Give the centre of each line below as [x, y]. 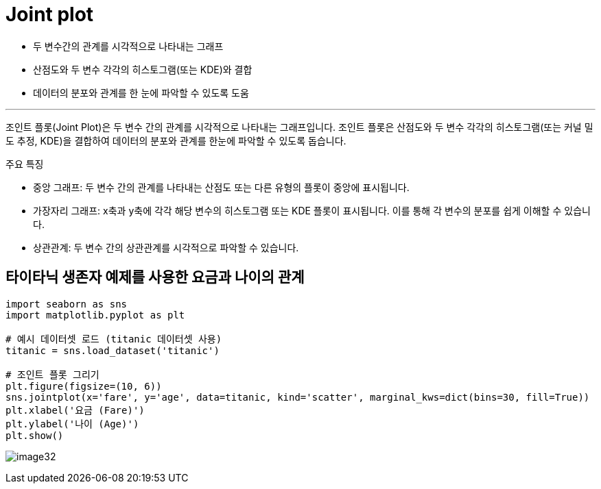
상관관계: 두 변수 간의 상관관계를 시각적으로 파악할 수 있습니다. [166, 247]
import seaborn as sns [67, 304]
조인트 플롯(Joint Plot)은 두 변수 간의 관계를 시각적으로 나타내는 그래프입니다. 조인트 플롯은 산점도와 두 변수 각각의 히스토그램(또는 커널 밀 [299, 127]
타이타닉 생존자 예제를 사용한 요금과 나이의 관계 [155, 277]
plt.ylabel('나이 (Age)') [72, 424]
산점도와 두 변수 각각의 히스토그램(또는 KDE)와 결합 [143, 69]
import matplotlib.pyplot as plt [95, 315]
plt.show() [35, 435]
